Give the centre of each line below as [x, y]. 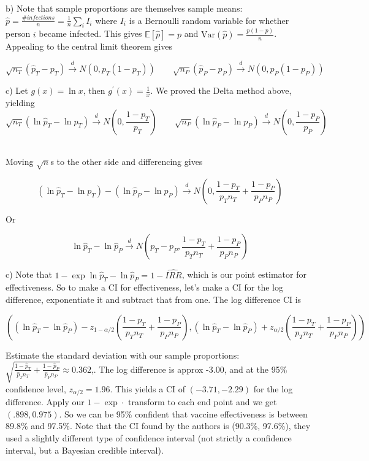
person [18, 33]
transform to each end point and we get [202, 402]
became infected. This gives [90, 33]
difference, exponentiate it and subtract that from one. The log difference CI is [154, 299]
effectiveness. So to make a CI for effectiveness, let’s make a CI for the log [144, 287]
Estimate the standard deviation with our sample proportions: [123, 355]
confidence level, [36, 388]
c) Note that [29, 274]
